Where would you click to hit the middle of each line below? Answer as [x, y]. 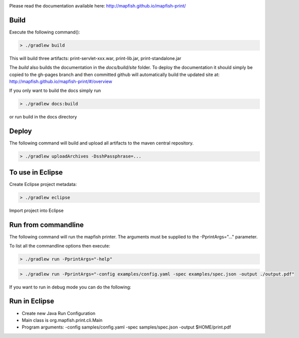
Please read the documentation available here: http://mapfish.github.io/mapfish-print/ [98, 6]
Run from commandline [47, 225]
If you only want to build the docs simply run [55, 90]
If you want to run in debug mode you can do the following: [70, 287]
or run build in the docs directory [43, 117]
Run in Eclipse [32, 301]
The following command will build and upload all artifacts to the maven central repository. [101, 143]
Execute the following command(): [45, 32]
